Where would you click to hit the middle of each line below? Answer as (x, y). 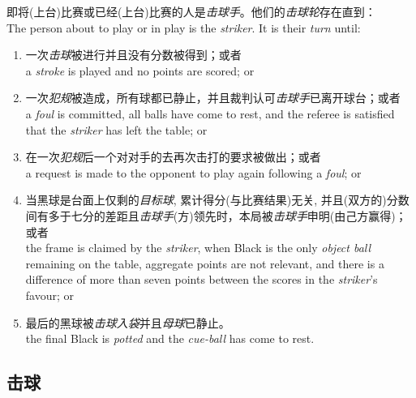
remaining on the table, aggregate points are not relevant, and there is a (205, 263)
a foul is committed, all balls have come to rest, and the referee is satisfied (210, 113)
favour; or (50, 295)
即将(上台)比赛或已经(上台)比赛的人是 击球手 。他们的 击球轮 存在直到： (191, 11)
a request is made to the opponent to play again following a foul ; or (193, 172)
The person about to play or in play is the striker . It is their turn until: (184, 27)
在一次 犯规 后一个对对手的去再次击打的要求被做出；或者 (173, 157)
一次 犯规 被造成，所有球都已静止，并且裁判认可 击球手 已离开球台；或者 (213, 98)
